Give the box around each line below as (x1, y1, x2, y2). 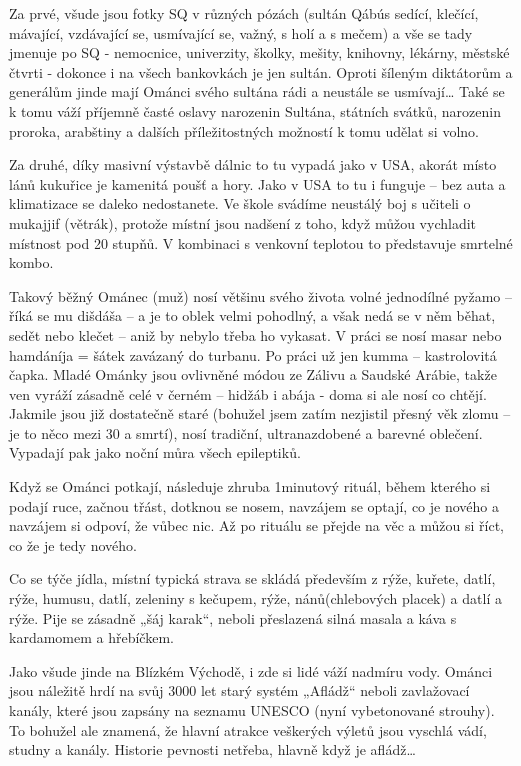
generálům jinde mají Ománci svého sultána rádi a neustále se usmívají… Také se (9, 81, 505, 102)
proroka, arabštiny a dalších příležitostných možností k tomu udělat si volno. (9, 120, 479, 141)
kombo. (9, 252, 54, 273)
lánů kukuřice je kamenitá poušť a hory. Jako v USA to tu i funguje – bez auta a (9, 173, 506, 194)
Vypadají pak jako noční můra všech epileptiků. (9, 442, 301, 463)
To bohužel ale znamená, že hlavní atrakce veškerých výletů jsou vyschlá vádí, (9, 719, 487, 740)
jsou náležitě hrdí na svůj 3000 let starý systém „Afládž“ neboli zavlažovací (9, 680, 470, 701)
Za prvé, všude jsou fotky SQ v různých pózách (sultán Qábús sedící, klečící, (9, 3, 479, 23)
